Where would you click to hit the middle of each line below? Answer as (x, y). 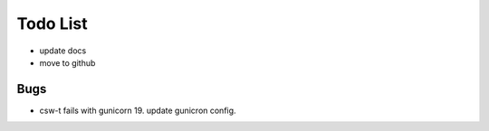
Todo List (52, 23)
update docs (63, 51)
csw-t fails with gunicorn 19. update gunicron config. (138, 110)
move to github (67, 62)
